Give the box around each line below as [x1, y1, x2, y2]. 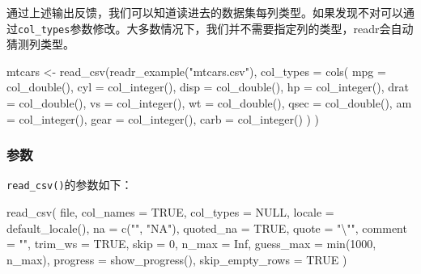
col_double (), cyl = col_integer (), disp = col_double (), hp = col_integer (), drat [6, 78, 409, 95]
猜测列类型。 [6, 36, 74, 53]
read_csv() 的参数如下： [6, 176, 133, 193]
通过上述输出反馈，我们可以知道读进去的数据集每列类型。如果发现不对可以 [6, 4, 403, 20]
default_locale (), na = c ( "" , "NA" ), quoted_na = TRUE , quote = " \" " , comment [6, 219, 407, 236]
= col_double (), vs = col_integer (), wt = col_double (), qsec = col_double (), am [6, 95, 412, 112]
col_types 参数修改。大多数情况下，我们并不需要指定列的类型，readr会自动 [18, 19, 414, 36]
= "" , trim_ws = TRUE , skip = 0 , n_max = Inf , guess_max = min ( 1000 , [6, 235, 376, 252]
